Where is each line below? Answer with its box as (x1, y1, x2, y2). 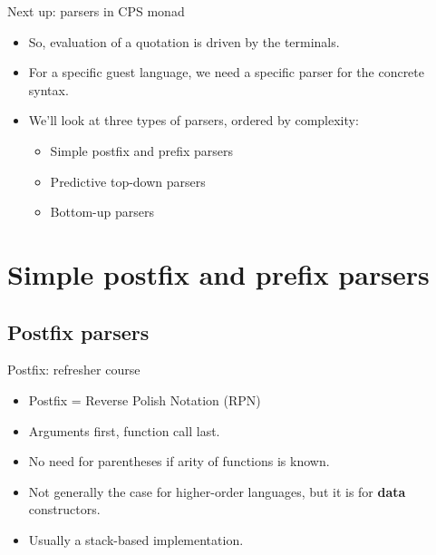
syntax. (28, 80, 69, 99)
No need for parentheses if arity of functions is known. (28, 452, 330, 471)
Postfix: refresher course (7, 360, 140, 379)
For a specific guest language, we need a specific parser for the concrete (28, 63, 424, 82)
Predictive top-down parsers (50, 171, 206, 190)
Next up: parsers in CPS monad (7, 2, 185, 20)
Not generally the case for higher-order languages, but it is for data (28, 482, 406, 501)
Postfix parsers (7, 317, 150, 346)
